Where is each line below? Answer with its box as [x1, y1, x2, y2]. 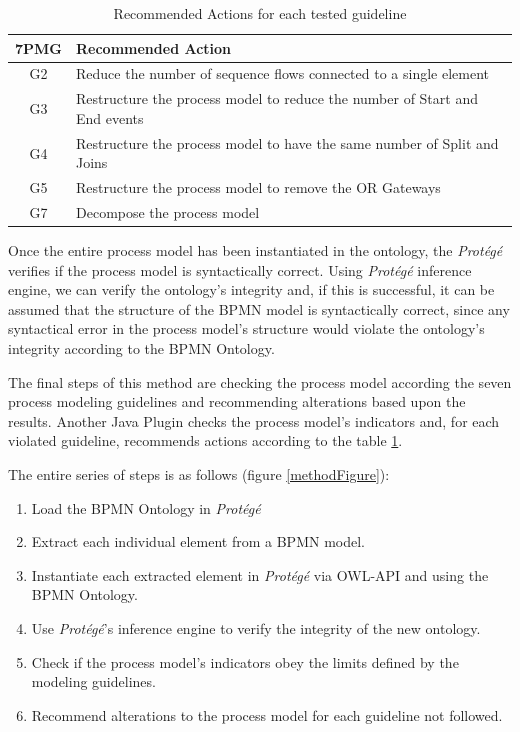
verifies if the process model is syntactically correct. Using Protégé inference [8, 259, 472, 280]
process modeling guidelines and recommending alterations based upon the [8, 391, 466, 412]
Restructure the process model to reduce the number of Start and [76, 88, 478, 109]
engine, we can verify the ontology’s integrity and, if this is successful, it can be [8, 279, 495, 300]
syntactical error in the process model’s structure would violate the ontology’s [8, 318, 485, 339]
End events [76, 107, 144, 128]
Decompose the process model [76, 202, 260, 222]
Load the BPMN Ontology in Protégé [31, 497, 261, 518]
